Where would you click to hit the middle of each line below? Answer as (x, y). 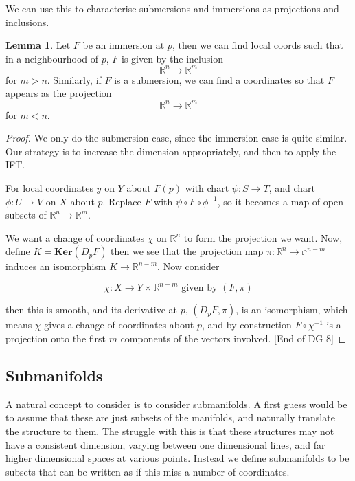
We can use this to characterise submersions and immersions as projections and (172, 8)
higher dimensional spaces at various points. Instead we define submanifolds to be (177, 458)
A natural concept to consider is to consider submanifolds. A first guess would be (176, 404)
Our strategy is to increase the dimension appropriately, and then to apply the (171, 151)
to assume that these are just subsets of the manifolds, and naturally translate (170, 417)
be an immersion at (124, 45)
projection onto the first (56, 338)
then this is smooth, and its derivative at (92, 310)
